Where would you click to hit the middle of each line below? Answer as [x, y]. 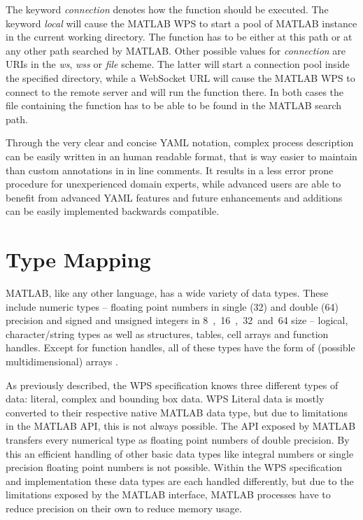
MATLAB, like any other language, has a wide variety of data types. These [167, 293]
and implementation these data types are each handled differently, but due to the [180, 480]
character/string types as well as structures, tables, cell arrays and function [167, 333]
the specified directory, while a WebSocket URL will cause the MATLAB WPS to [180, 77]
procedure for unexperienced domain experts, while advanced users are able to [173, 184]
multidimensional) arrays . [62, 361]
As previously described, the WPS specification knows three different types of [172, 385]
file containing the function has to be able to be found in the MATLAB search [174, 105]
